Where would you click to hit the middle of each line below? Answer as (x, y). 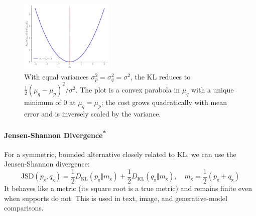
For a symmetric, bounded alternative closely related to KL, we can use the (120, 154)
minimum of (43, 102)
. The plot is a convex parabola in (128, 89)
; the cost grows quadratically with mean (164, 102)
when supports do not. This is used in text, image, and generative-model (116, 198)
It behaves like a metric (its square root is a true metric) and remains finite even (128, 188)
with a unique (212, 89)
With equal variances (56, 76)
